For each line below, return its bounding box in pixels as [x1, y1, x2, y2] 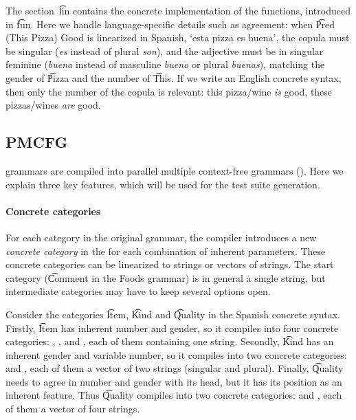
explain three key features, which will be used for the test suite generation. [5, 177, 320, 191]
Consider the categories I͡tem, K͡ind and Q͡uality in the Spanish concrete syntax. [5, 307, 340, 321]
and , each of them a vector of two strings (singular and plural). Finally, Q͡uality [5, 361, 344, 375]
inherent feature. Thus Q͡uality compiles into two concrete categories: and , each [5, 388, 342, 402]
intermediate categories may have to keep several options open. [5, 284, 271, 298]
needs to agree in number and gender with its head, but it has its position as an [5, 374, 342, 388]
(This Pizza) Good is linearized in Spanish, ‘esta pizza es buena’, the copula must [5, 30, 350, 45]
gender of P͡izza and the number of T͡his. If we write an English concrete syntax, [5, 70, 342, 85]
